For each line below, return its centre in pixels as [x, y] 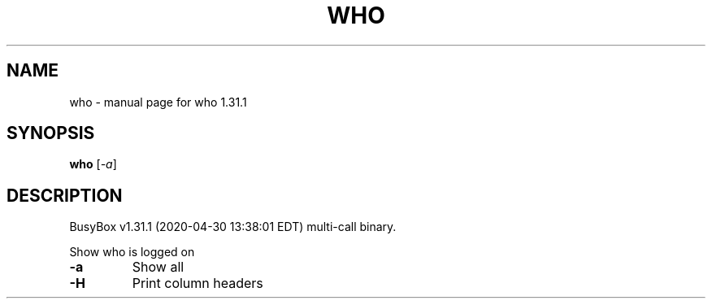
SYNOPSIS [51, 133]
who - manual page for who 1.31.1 [158, 102]
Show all [158, 267]
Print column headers [198, 283]
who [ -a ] [93, 164]
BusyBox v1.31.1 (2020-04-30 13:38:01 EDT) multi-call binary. [233, 227]
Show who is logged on [132, 252]
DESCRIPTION [65, 195]
